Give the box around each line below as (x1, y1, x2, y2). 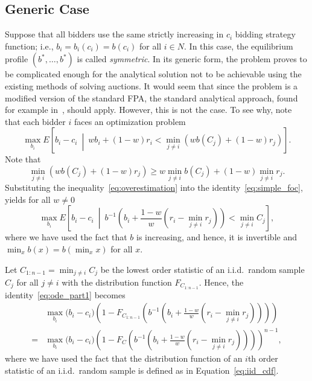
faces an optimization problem (74, 115, 186, 127)
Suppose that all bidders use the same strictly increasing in (5, 28, 224, 40)
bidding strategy (235, 28, 296, 40)
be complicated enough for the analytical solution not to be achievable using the (5, 68, 302, 80)
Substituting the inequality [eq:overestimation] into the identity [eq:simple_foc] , (5, 181, 303, 194)
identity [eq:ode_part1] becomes (5, 288, 126, 301)
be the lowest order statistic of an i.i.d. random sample (100, 263, 305, 275)
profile (5, 53, 28, 65)
